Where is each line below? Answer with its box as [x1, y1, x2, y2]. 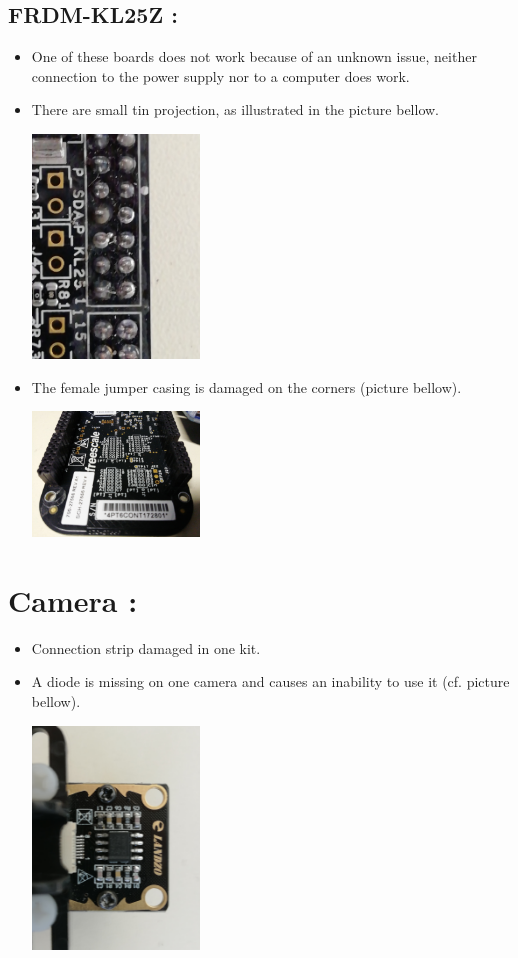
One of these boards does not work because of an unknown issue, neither [31, 46, 477, 67]
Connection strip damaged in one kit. [31, 637, 261, 658]
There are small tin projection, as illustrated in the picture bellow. [31, 99, 440, 120]
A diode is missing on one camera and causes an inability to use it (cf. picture [31, 671, 510, 692]
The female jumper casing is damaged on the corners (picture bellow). [31, 376, 462, 397]
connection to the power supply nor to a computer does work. [31, 65, 410, 86]
